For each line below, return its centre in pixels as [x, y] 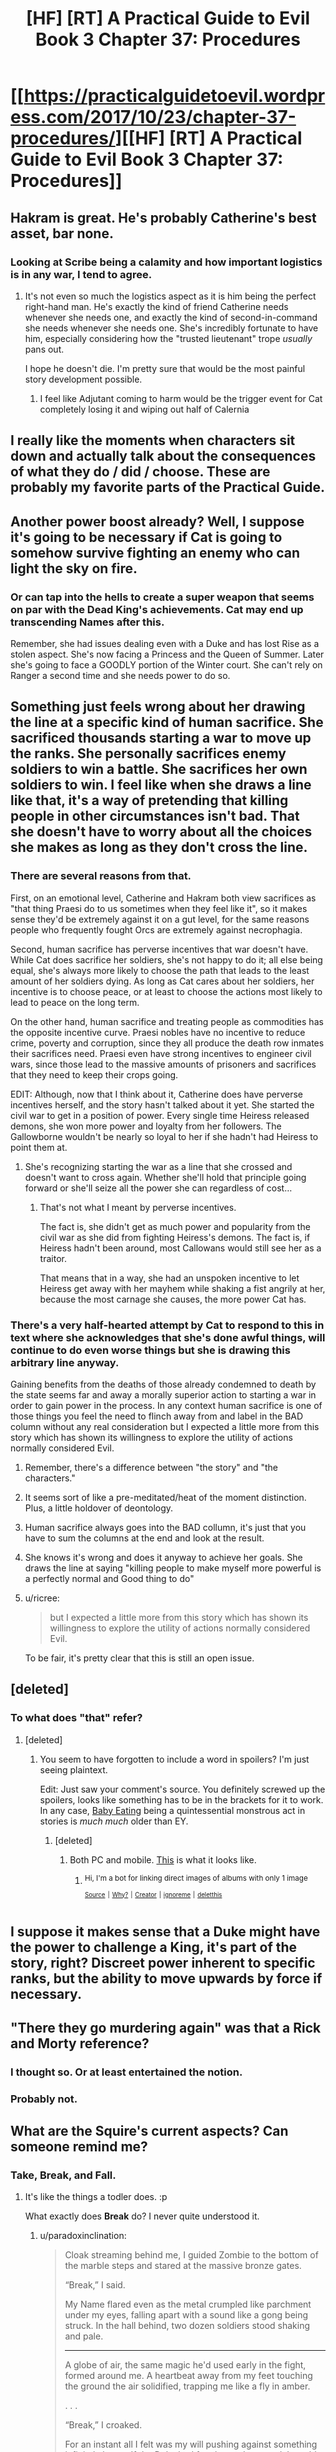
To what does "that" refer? [76, 1718]
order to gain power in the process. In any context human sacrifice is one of [166, 1405]
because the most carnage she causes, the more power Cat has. [173, 1299]
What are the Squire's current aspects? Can [149, 2131]
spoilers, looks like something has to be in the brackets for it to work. [181, 1799]
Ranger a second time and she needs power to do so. [120, 675]
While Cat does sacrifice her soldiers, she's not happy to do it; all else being [166, 959]
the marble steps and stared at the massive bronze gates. [183, 2266]
